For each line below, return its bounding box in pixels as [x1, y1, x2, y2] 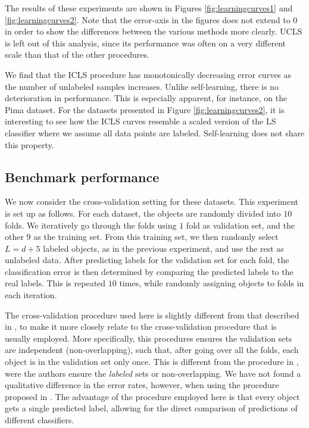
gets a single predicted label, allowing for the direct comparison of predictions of [5, 402, 298, 414]
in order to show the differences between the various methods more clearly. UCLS [5, 25, 302, 38]
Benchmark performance [5, 167, 160, 186]
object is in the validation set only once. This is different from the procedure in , [5, 355, 299, 368]
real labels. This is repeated [5, 277, 106, 289]
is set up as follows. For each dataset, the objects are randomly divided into [5, 207, 281, 219]
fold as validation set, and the [186, 218, 295, 231]
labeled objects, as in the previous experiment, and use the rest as [43, 242, 284, 254]
